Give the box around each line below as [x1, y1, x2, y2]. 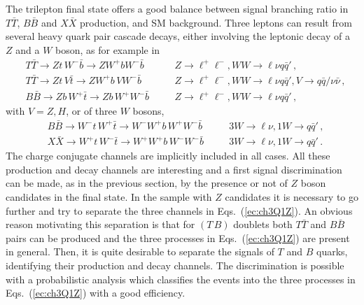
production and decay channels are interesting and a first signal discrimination [6, 162, 342, 176]
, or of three [66, 104, 117, 118]
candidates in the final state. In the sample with [6, 190, 212, 204]
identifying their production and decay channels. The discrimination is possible [6, 257, 344, 272]
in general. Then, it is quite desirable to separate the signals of [6, 244, 274, 259]
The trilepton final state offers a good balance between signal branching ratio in [6, 1, 349, 15]
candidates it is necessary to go [225, 190, 358, 204]
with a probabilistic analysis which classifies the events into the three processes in [6, 271, 356, 286]
